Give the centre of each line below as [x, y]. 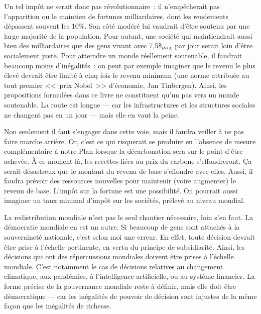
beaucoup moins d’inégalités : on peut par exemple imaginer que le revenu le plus [130, 65]
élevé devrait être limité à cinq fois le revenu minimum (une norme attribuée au [127, 75]
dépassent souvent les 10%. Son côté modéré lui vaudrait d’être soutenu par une [127, 26]
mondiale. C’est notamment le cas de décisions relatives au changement [114, 266]
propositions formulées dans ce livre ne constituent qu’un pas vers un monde [122, 95]
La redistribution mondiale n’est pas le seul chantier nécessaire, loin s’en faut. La [129, 217]
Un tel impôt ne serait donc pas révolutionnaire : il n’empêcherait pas [112, 6]
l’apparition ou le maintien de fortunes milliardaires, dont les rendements [116, 16]
